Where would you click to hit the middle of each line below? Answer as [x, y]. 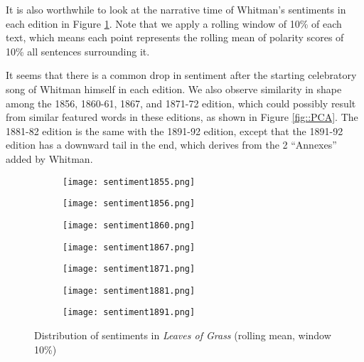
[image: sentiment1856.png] [129, 204]
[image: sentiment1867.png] [129, 247]
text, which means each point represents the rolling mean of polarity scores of [175, 37]
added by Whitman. [49, 158]
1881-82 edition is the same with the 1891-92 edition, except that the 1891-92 [175, 131]
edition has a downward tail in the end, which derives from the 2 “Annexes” [171, 145]
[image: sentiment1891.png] [129, 313]
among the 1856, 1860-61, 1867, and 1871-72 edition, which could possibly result [181, 103]
